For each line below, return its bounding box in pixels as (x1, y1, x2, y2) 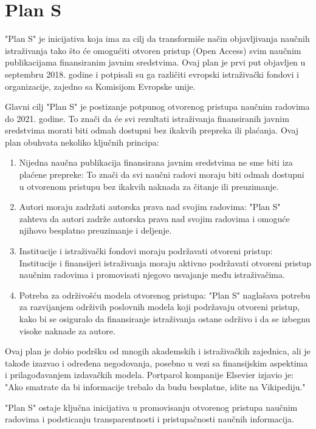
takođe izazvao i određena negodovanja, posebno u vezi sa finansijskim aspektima (5, 356, 308, 369)
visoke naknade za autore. (19, 324, 115, 337)
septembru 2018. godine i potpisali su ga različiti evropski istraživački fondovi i (5, 67, 299, 80)
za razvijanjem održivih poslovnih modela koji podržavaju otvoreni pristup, (19, 300, 300, 313)
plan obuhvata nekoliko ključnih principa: (5, 135, 159, 148)
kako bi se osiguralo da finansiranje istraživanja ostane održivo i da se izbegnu (19, 312, 311, 325)
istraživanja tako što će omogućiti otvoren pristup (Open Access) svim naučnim (5, 44, 301, 56)
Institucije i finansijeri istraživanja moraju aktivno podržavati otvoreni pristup (19, 256, 311, 269)
